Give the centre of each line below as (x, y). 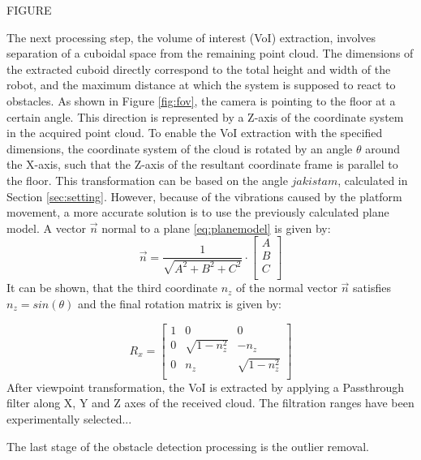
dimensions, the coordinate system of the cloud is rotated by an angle (180, 148)
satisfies (372, 288)
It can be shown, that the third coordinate (112, 288)
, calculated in (373, 180)
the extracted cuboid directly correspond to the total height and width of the (199, 69)
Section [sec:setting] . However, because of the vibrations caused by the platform (204, 196)
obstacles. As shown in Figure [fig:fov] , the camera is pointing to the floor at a (201, 100)
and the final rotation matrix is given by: (179, 304)
